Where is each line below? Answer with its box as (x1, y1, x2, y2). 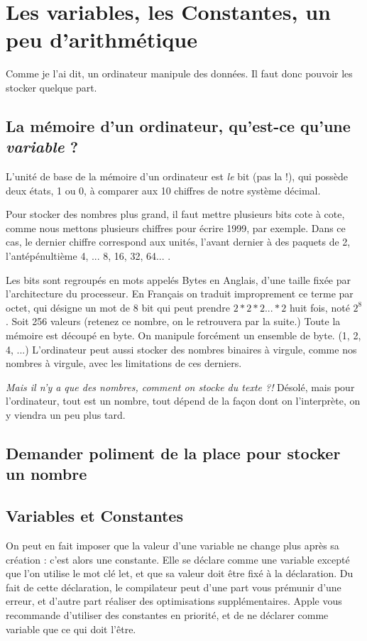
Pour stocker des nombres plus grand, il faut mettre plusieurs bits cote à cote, (6, 207, 345, 221)
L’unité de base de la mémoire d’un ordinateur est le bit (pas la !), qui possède (6, 169, 349, 184)
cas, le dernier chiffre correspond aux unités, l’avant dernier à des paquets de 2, (6, 234, 351, 249)
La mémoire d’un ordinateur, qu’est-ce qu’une (6, 114, 351, 136)
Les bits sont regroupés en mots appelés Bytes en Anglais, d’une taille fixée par (6, 272, 351, 287)
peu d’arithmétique (6, 25, 197, 54)
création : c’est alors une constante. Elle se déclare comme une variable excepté (6, 552, 350, 566)
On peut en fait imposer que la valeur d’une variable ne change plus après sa (6, 537, 339, 552)
